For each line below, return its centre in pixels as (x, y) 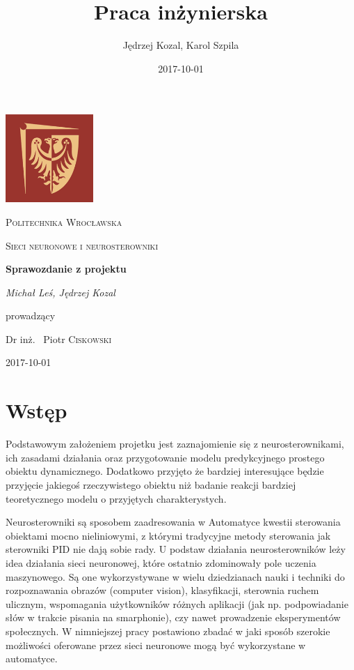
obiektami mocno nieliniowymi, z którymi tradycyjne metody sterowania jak (168, 535)
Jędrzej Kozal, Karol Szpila (181, 45)
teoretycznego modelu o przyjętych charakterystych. (116, 498)
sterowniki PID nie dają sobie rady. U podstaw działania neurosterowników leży (176, 549)
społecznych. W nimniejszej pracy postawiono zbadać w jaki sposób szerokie (168, 631)
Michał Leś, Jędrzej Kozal (61, 292)
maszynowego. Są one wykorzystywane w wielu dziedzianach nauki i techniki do (175, 576)
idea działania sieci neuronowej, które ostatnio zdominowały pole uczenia (161, 562)
